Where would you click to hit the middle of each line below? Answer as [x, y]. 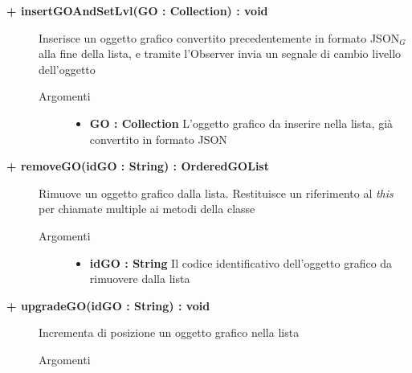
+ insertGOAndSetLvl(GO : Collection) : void [137, 10]
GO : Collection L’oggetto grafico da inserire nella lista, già [241, 123]
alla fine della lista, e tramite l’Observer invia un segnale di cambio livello [220, 53]
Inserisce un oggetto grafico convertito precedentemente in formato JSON [219, 37]
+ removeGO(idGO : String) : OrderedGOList [138, 166]
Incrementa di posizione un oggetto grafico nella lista [169, 332]
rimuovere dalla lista [140, 279]
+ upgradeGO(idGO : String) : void [108, 305]
